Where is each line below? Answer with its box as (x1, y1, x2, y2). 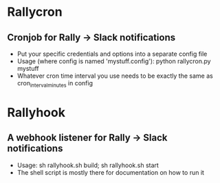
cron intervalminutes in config (16, 79, 93, 89)
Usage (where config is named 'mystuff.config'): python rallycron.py (16, 57, 211, 65)
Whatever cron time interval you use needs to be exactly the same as (16, 72, 213, 80)
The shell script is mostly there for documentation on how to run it (16, 168, 205, 176)
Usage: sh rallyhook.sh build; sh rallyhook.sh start (16, 161, 159, 169)
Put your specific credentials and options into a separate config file (16, 50, 208, 58)
